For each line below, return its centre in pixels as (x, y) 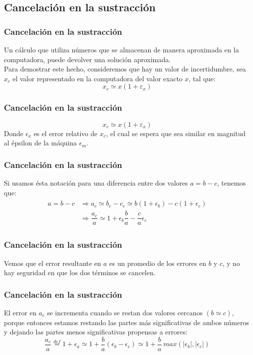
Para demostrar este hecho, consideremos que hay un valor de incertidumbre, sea (125, 69)
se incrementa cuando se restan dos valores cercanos (125, 312)
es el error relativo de (65, 133)
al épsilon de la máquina (41, 143)
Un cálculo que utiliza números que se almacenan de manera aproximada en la (122, 49)
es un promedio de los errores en (158, 263)
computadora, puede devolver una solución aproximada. (87, 59)
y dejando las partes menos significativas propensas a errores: (96, 332)
